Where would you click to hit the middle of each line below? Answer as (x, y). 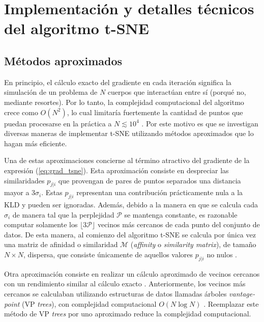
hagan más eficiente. (36, 143)
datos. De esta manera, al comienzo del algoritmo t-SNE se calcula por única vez (130, 234)
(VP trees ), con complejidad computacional (89, 303)
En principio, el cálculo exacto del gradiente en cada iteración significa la (118, 82)
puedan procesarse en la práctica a (58, 123)
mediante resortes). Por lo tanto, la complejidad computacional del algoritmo (124, 102)
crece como (21, 112)
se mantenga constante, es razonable (181, 214)
